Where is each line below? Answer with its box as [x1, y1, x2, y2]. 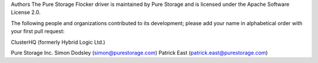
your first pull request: [11, 28, 65, 35]
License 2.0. [11, 9, 41, 16]
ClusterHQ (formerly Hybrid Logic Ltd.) [11, 38, 105, 45]
